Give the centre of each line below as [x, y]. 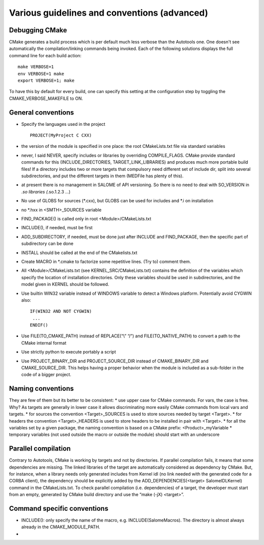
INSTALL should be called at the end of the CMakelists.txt [79, 253]
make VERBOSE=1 [36, 67]
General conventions [42, 112]
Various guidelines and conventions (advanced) [109, 13]
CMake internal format [44, 343]
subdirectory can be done [47, 244]
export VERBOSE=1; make [46, 81]
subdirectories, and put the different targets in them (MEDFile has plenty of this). [102, 176]
